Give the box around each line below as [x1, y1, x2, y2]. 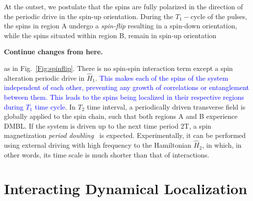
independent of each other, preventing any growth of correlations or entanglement [4, 82, 250, 92]
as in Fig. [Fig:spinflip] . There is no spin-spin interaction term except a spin [4, 63, 233, 73]
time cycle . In [34, 101, 76, 112]
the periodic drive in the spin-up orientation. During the [4, 11, 174, 21]
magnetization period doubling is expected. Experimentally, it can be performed [4, 130, 246, 140]
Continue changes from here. [4, 46, 103, 57]
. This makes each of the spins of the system [95, 72, 228, 83]
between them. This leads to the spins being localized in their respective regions [4, 91, 244, 102]
